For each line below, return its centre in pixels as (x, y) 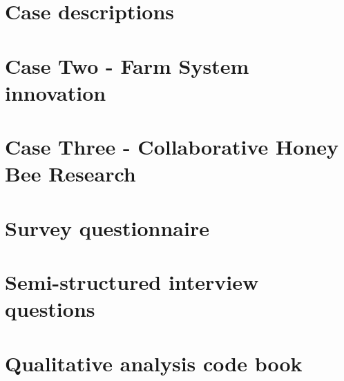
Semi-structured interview (132, 282)
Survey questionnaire (107, 227)
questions (50, 309)
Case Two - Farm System (127, 65)
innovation (56, 92)
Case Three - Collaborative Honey (172, 147)
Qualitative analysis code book (154, 363)
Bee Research (70, 174)
